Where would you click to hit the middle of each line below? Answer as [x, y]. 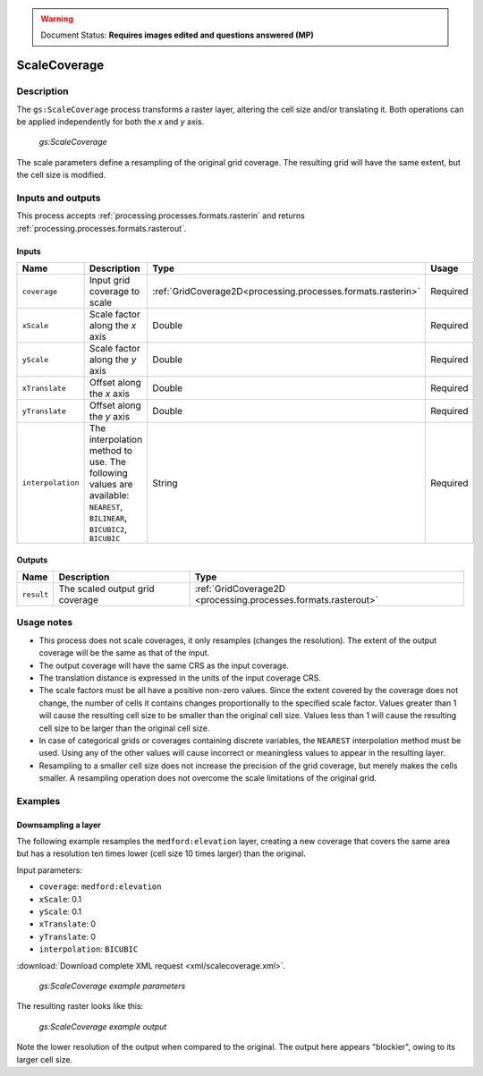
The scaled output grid [106, 589]
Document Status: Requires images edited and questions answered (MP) [178, 35]
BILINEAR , [108, 518]
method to [111, 451]
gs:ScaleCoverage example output [103, 1026]
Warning [57, 19]
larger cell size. [45, 1059]
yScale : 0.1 [60, 911]
